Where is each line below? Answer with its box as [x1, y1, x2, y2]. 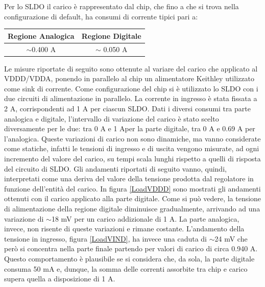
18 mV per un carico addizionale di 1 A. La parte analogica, [51, 213, 239, 224]
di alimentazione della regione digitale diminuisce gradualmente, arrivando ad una [4, 203, 260, 213]
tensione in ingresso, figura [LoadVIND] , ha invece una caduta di [4, 233, 207, 244]
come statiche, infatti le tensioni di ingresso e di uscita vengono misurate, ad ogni [4, 143, 259, 154]
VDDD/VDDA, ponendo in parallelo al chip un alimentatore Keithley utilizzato [4, 73, 254, 84]
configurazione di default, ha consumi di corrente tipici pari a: [4, 11, 198, 21]
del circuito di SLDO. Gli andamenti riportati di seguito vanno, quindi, [4, 163, 227, 174]
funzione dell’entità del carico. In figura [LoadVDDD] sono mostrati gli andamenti [4, 183, 261, 194]
